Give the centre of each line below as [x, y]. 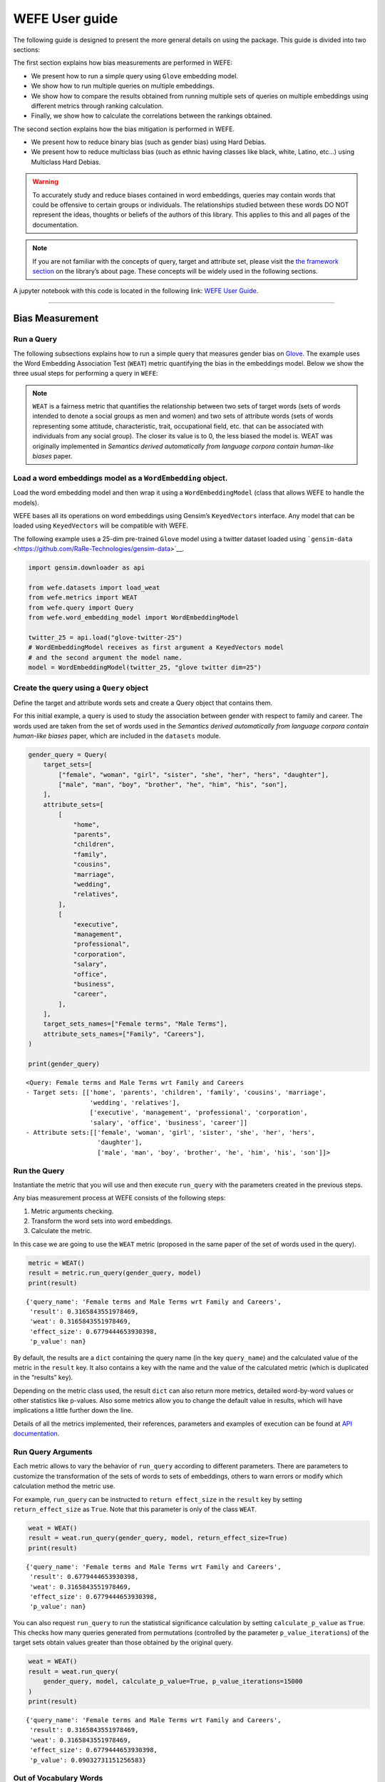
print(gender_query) [64, 1064]
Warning [45, 182]
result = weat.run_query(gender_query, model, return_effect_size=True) [158, 1538]
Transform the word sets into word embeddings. [102, 1221]
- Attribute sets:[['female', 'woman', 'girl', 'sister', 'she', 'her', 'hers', [171, 1132]
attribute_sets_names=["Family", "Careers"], [124, 1034]
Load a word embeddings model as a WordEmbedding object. [120, 478]
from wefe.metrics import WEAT [83, 598]
